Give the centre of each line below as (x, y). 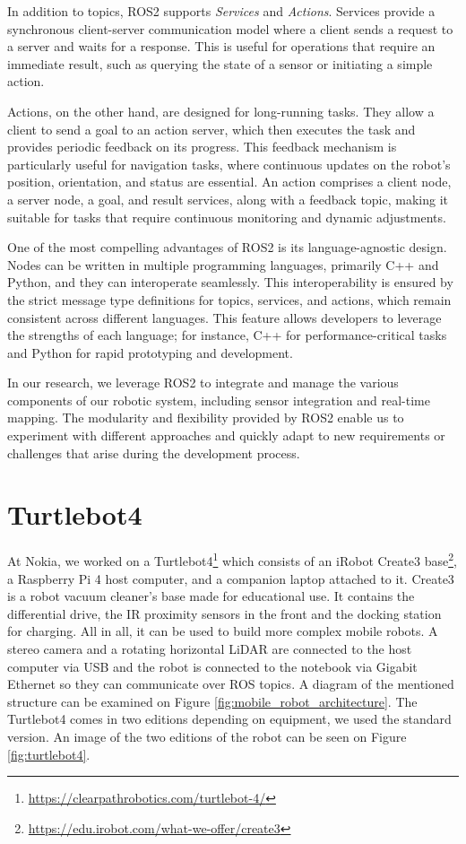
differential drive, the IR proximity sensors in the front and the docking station (224, 613)
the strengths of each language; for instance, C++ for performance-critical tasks (227, 335)
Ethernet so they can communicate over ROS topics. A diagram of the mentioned (231, 684)
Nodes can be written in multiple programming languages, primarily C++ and (223, 264)
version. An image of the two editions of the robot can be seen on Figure (207, 736)
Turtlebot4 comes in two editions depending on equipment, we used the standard (229, 719)
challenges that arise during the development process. (154, 452)
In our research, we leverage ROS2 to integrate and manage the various (203, 383)
